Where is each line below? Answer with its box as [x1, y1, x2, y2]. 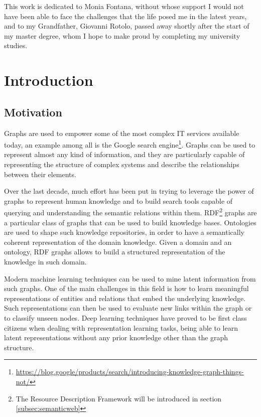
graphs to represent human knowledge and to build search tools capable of [4, 195, 233, 206]
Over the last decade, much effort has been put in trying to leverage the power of [4, 186, 254, 196]
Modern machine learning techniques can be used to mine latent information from [4, 273, 256, 284]
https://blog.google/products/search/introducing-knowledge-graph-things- [16, 366, 244, 377]
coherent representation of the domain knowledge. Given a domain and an [4, 236, 232, 247]
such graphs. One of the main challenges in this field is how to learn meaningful [4, 283, 249, 294]
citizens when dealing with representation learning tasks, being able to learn [4, 322, 238, 333]
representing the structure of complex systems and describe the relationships [4, 159, 239, 169]
